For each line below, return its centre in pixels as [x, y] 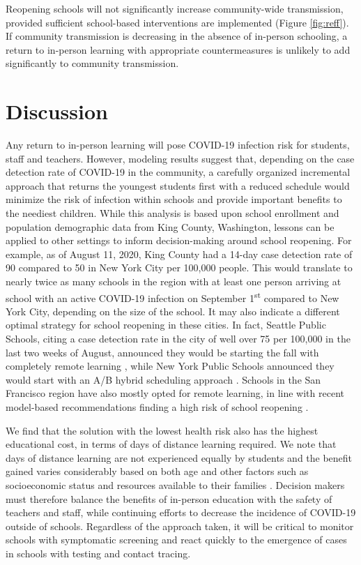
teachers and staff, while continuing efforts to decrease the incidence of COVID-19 [181, 512]
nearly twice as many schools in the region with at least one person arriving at [174, 281]
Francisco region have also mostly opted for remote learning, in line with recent [175, 393]
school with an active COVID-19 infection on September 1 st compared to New [172, 296]
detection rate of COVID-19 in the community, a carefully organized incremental [178, 172]
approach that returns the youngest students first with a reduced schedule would [178, 185]
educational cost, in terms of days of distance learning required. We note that [171, 444]
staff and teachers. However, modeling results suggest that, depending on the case [180, 158]
